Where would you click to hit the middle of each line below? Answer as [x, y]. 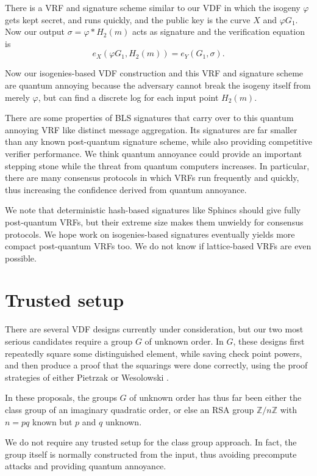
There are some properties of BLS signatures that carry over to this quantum [149, 118]
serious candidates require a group [69, 341]
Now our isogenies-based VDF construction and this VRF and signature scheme [154, 73]
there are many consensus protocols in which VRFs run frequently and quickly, [152, 178]
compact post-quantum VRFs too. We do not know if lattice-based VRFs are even [158, 246]
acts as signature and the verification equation [218, 31]
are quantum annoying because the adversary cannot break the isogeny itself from [158, 85]
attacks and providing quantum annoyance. [86, 466]
